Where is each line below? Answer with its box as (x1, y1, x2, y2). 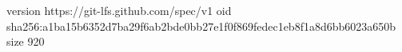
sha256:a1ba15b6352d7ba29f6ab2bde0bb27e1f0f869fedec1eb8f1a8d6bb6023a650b (6, 17, 396, 34)
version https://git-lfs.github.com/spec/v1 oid (6, 2, 232, 18)
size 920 (6, 33, 45, 50)
